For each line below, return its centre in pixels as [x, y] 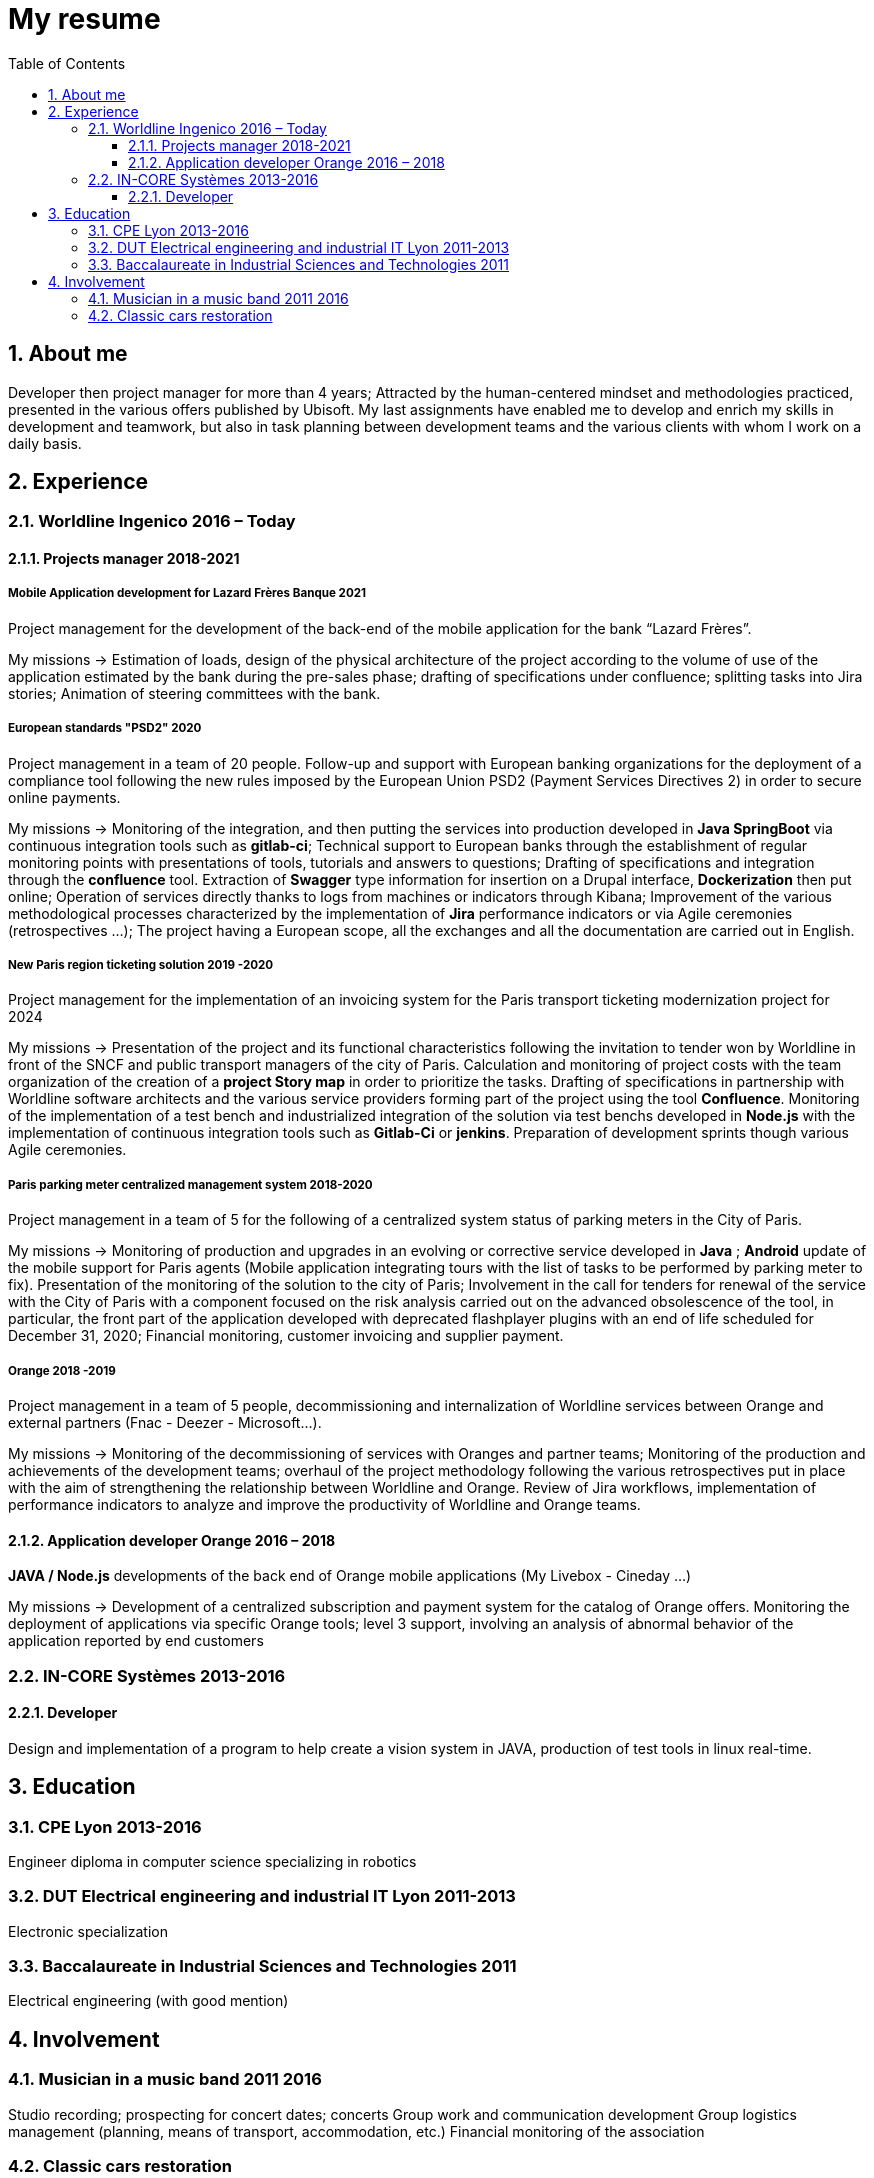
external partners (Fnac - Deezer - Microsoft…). [165, 1422]
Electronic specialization [88, 1931]
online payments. [64, 797]
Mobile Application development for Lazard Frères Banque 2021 [187, 593]
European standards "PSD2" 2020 [105, 728]
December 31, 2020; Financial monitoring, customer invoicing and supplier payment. [286, 1336]
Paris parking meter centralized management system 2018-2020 [190, 1184]
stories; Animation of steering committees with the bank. [194, 693]
